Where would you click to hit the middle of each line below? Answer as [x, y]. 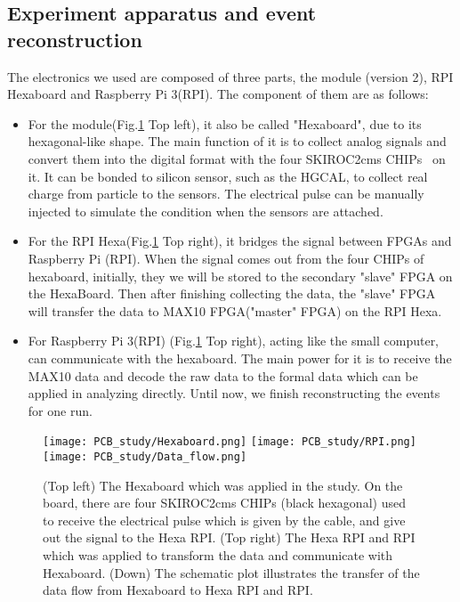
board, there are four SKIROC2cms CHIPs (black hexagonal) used [224, 503]
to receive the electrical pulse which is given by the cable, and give [224, 520]
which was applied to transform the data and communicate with [218, 554]
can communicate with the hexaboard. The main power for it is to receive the [240, 358]
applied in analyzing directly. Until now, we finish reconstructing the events [234, 393]
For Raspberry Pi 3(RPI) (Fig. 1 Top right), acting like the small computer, [234, 341]
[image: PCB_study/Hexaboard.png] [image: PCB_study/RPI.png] [230, 442]
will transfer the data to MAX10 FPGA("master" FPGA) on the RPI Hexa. [235, 310]
